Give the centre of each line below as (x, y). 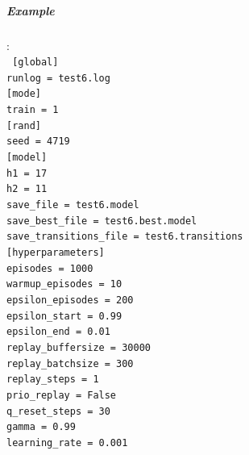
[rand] (24, 125)
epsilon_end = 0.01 (58, 332)
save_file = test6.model (73, 205)
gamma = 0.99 (41, 427)
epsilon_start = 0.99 (64, 316)
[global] (35, 63)
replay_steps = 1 (53, 380)
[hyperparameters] (56, 253)
